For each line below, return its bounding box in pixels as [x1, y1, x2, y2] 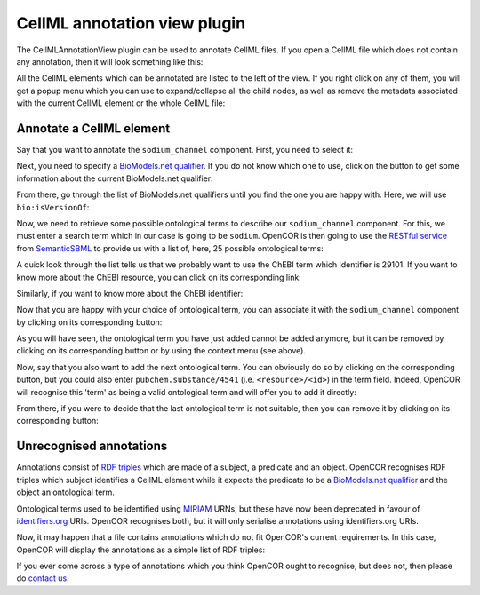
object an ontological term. [16, 487, 116, 497]
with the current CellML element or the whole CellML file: [16, 98, 226, 108]
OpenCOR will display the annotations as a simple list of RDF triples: [16, 544, 266, 555]
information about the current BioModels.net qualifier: [16, 173, 213, 184]
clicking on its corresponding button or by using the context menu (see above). [16, 345, 307, 356]
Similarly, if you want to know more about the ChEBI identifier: [16, 288, 244, 298]
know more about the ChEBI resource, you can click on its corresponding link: [16, 272, 301, 282]
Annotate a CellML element [16, 121, 171, 136]
